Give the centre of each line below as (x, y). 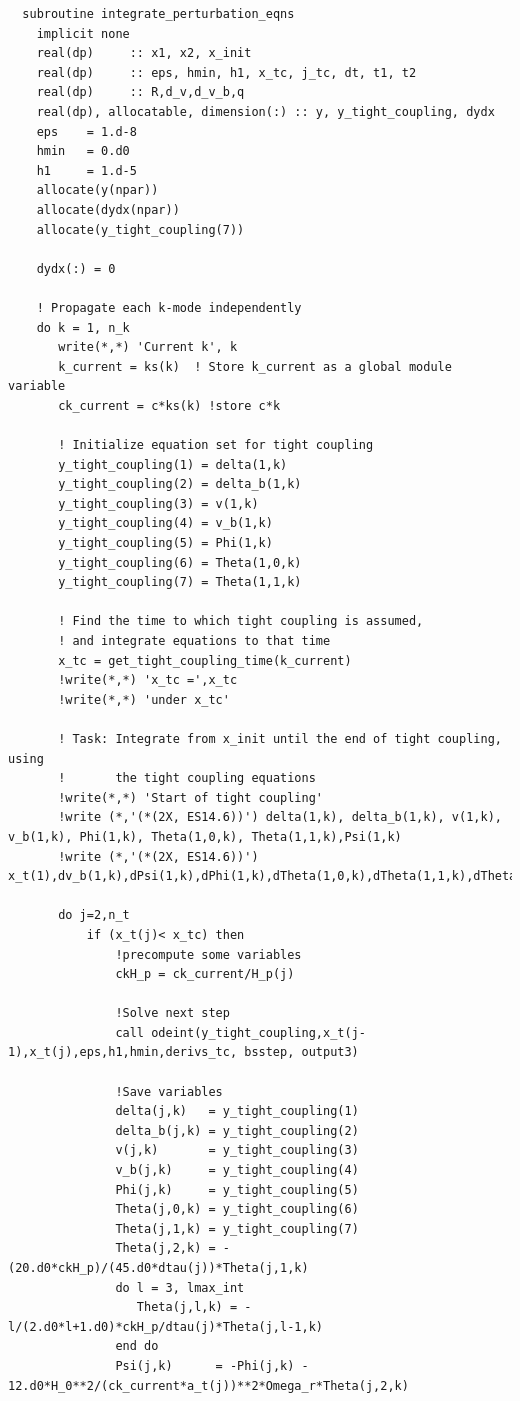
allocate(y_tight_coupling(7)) (140, 229)
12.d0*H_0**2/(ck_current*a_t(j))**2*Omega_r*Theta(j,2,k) (208, 1385)
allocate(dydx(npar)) (108, 209)
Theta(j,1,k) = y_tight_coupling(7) (237, 1228)
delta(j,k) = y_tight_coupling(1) (237, 1111)
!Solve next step (172, 1013)
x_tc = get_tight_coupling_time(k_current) (205, 660)
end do (137, 1346)
